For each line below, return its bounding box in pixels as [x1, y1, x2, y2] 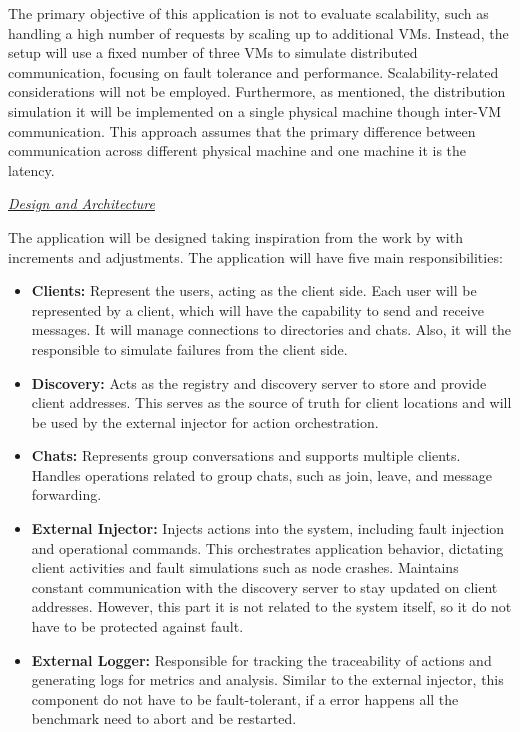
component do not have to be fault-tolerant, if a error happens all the [31, 688, 459, 709]
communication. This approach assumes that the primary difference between [8, 120, 476, 141]
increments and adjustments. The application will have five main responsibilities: [8, 246, 503, 267]
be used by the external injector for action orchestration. [31, 411, 379, 432]
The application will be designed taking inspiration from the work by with [8, 226, 463, 247]
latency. [8, 159, 55, 180]
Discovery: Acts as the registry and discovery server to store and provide [31, 372, 487, 393]
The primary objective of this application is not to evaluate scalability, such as [8, 3, 489, 23]
